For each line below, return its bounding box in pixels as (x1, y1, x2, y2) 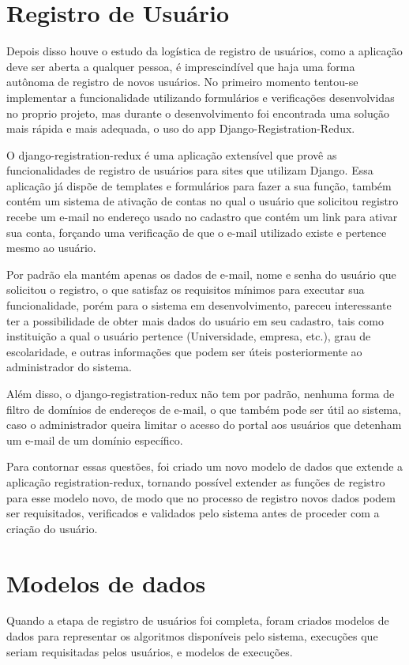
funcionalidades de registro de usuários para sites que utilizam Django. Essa (6, 162, 373, 178)
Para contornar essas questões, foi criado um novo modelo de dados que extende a (6, 458, 403, 475)
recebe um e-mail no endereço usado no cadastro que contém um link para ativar (6, 209, 398, 225)
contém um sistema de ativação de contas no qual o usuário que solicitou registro (6, 193, 399, 209)
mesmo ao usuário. (6, 239, 96, 256)
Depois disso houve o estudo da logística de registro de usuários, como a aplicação (6, 43, 403, 59)
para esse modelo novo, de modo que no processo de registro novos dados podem (6, 489, 396, 505)
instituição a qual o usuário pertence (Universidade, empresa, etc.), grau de (6, 328, 371, 344)
